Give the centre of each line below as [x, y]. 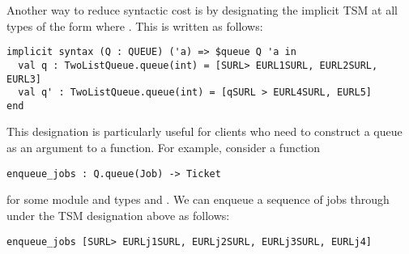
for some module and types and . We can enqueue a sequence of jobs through [198, 199]
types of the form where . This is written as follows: [135, 25]
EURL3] [24, 79]
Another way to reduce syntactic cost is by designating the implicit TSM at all [202, 10]
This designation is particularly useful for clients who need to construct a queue [204, 131]
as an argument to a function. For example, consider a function [164, 148]
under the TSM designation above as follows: [118, 215]
